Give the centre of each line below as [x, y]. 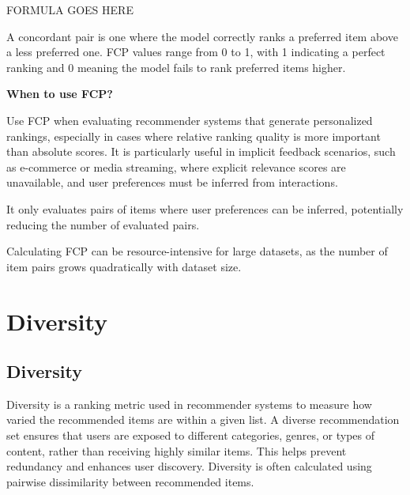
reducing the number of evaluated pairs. [103, 224]
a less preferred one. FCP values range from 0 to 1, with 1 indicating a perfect [196, 52]
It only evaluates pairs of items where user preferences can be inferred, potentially [205, 208]
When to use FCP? [60, 94]
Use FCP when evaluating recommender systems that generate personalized [190, 120]
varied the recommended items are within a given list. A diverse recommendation [203, 419]
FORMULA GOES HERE [70, 9]
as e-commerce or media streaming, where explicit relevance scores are [176, 166]
